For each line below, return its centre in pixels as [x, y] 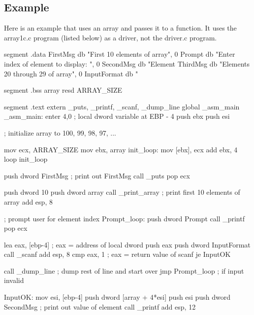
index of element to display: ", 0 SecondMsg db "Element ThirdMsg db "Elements [127, 63]
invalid [14, 280]
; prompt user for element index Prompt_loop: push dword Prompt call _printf [124, 218]
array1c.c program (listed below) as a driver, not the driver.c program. [111, 37]
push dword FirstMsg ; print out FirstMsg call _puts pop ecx [97, 175]
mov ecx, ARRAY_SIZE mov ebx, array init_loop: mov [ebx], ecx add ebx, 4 [121, 149]
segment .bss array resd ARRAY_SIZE [63, 90]
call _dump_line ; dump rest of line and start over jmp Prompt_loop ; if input [124, 270]
